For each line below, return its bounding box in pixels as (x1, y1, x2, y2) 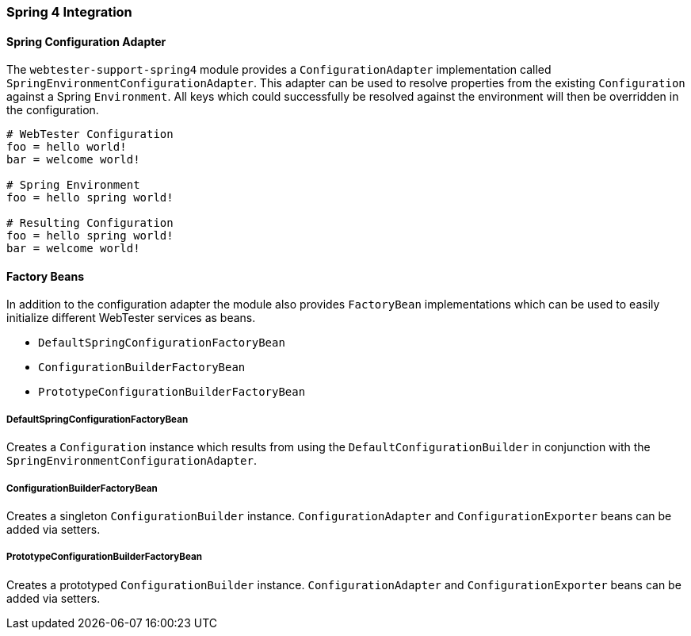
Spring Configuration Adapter (6, 34, 166, 48)
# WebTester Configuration (6, 128, 174, 141)
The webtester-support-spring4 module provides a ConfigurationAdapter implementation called (6, 63, 552, 77)
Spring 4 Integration (6, 4, 132, 20)
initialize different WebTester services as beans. (6, 311, 256, 325)
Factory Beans (6, 269, 85, 283)
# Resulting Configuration (6, 216, 174, 230)
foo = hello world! (6, 140, 127, 154)
